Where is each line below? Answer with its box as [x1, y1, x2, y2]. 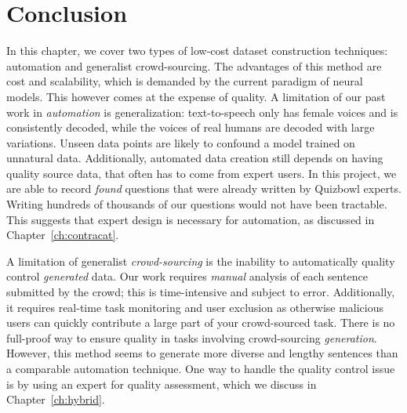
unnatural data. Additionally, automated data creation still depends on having [6, 150, 383, 166]
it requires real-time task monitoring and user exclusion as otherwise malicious [6, 299, 384, 315]
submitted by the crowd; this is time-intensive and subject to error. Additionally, [6, 284, 395, 300]
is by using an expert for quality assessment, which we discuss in [6, 375, 317, 392]
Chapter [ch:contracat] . [6, 226, 119, 243]
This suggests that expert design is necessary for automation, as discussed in [6, 211, 375, 227]
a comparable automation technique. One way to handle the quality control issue [6, 360, 395, 376]
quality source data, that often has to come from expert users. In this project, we [6, 165, 397, 181]
